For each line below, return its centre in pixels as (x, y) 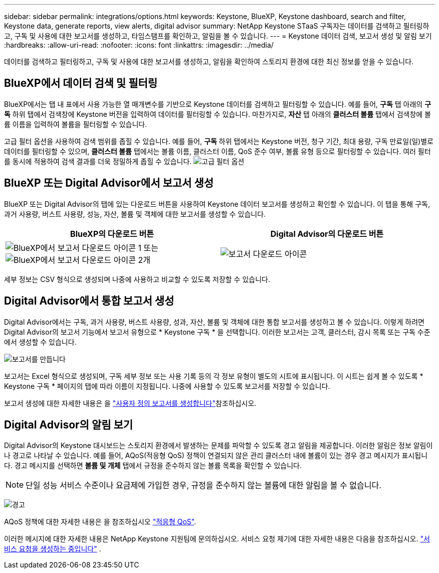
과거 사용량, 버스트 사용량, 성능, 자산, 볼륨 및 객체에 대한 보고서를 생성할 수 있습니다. (135, 214)
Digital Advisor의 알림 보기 (69, 424)
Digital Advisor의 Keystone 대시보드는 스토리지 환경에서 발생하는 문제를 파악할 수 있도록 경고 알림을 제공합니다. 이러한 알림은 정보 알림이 (218, 446)
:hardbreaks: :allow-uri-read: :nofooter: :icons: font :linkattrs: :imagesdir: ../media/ (139, 45)
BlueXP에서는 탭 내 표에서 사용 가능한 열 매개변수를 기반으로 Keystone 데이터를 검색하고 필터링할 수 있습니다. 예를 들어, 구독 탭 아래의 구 (218, 104)
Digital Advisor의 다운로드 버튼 (327, 234)
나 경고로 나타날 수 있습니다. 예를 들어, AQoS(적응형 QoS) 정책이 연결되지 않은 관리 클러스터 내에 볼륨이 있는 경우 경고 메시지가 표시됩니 (216, 456)
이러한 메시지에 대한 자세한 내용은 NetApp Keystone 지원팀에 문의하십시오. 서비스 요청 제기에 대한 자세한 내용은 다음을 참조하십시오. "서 (217, 539)
